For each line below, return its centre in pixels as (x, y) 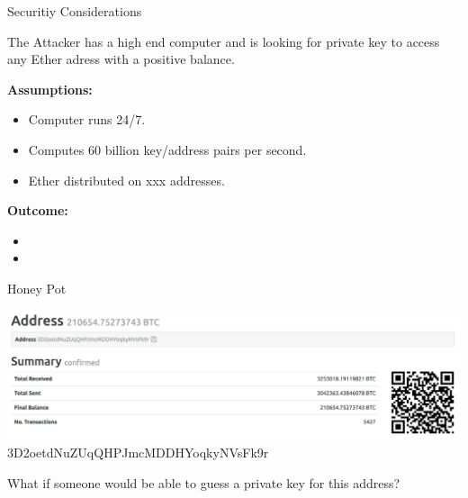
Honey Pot (37, 288)
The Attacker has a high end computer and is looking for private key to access (224, 41)
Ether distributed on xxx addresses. (126, 180)
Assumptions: (50, 89)
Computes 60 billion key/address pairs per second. (167, 149)
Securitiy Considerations (75, 11)
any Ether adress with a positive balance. (121, 59)
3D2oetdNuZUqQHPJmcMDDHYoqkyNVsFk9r (138, 453)
